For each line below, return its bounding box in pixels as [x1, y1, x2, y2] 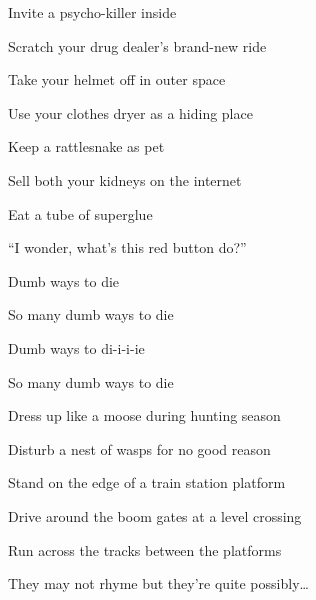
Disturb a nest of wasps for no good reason [8, 438, 271, 459]
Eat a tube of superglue [8, 203, 153, 224]
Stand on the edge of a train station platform [8, 472, 286, 493]
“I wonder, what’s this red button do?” [8, 237, 247, 258]
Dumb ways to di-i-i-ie [8, 337, 145, 358]
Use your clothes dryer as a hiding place [8, 102, 253, 123]
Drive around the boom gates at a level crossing [8, 505, 302, 526]
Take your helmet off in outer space [8, 69, 226, 90]
